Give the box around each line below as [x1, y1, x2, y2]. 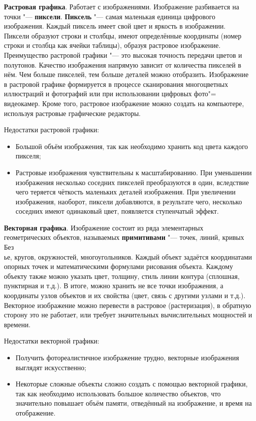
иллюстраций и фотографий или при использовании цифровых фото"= [4, 88, 217, 99]
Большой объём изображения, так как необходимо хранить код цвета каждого [15, 141, 248, 151]
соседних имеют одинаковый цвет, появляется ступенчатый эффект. [15, 206, 219, 216]
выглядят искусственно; [15, 362, 87, 372]
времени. [4, 319, 31, 329]
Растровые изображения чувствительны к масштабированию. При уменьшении [15, 167, 252, 177]
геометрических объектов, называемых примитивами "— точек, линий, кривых [4, 232, 244, 242]
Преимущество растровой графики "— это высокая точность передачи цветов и [4, 49, 242, 60]
